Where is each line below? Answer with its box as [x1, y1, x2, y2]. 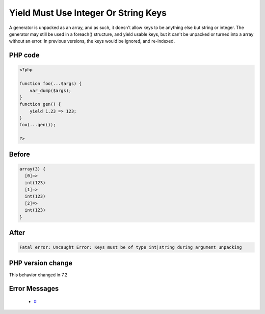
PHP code [9, 51, 40, 59]
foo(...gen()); [19, 122, 56, 128]
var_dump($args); [29, 87, 72, 93]
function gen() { [19, 101, 61, 107]
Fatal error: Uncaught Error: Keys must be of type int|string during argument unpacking [19, 245, 242, 250]
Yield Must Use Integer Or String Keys [9, 7, 167, 18]
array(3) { [19, 166, 46, 171]
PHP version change [9, 258, 73, 267]
